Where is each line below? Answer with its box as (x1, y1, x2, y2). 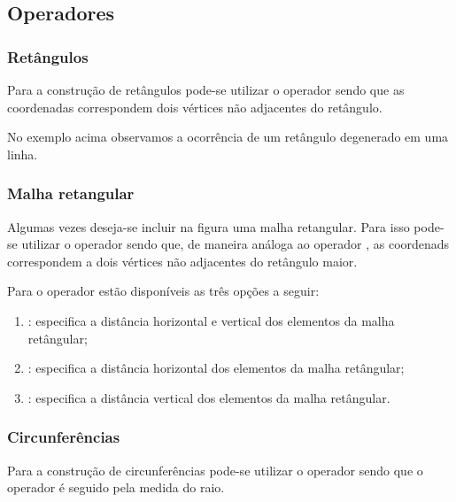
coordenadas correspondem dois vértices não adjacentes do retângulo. (7, 97, 383, 116)
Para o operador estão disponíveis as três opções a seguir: (7, 282, 320, 300)
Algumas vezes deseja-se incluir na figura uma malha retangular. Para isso (7, 217, 410, 236)
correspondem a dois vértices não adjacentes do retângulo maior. (7, 251, 358, 270)
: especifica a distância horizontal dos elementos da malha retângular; (27, 359, 405, 377)
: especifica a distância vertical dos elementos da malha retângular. (27, 388, 390, 406)
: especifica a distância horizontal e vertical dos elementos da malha (27, 311, 395, 329)
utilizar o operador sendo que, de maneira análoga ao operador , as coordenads (21, 235, 450, 253)
